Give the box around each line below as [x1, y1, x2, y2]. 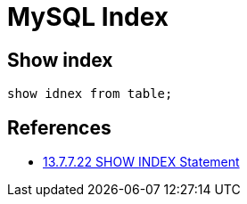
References [7, 116, 111, 139]
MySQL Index [7, 2, 169, 32]
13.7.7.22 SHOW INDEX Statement [43, 154, 240, 170]
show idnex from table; [7, 86, 173, 102]
